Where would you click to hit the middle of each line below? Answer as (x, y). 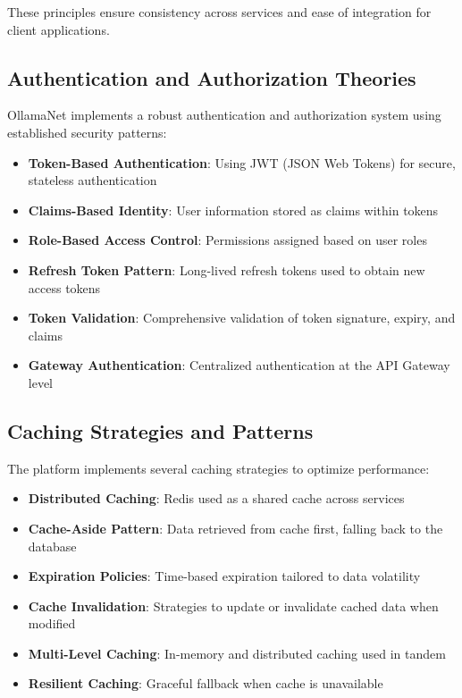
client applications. (59, 29)
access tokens (64, 287)
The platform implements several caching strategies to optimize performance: (218, 468)
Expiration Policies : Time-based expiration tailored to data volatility (224, 576)
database (52, 546)
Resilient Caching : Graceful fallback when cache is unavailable (206, 683)
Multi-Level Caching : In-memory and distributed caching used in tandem (237, 653)
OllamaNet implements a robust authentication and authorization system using (224, 115)
